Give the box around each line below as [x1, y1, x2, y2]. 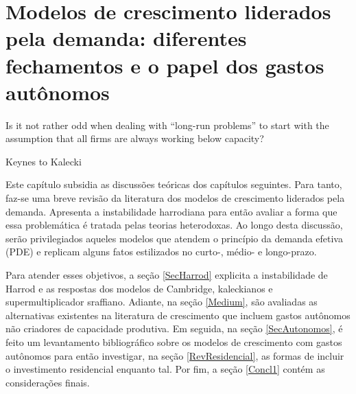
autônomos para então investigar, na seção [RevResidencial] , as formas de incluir [5, 348, 344, 362]
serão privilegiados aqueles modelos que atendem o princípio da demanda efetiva [5, 231, 343, 245]
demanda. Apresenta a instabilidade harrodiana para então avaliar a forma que [5, 204, 337, 218]
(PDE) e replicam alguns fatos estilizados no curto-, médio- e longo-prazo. [5, 244, 317, 259]
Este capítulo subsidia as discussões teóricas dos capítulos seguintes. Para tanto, [5, 177, 342, 192]
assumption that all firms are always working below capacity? [5, 131, 264, 146]
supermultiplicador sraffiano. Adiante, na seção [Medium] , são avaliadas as [5, 294, 318, 309]
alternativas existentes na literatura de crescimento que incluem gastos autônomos [5, 308, 351, 322]
